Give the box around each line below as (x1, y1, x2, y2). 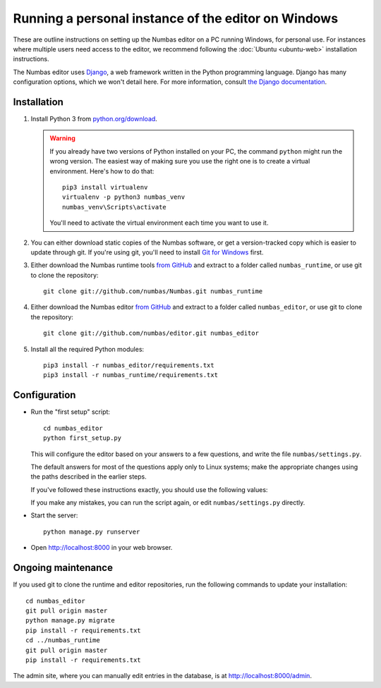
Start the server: (30, 511, 78, 520)
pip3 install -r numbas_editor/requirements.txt (43, 362, 214, 369)
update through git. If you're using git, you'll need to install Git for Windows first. (30, 247, 264, 257)
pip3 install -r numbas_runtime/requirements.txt (43, 371, 219, 379)
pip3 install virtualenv (62, 183, 148, 191)
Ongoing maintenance (13, 562, 113, 574)
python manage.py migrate (25, 617, 116, 625)
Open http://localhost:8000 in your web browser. (30, 543, 173, 552)
